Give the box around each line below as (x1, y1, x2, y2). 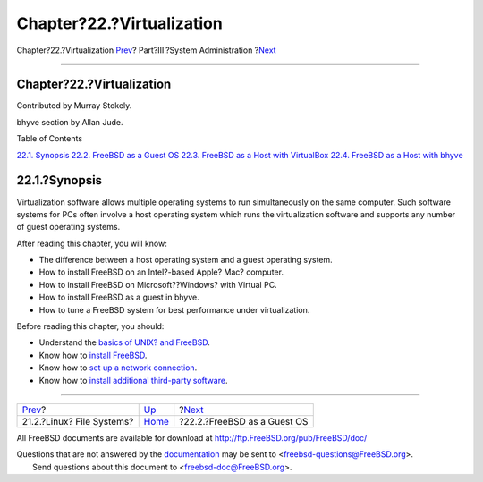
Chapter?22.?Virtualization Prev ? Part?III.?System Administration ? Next (16, 45, 276, 55)
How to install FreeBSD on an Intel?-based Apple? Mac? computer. (38, 266, 284, 277)
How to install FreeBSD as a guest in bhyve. (38, 292, 200, 303)
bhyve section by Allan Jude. (16, 116, 123, 127)
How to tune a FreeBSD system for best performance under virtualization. (38, 304, 310, 315)
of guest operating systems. (16, 222, 121, 233)
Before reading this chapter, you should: (16, 321, 165, 332)
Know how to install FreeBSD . (38, 350, 148, 360)
